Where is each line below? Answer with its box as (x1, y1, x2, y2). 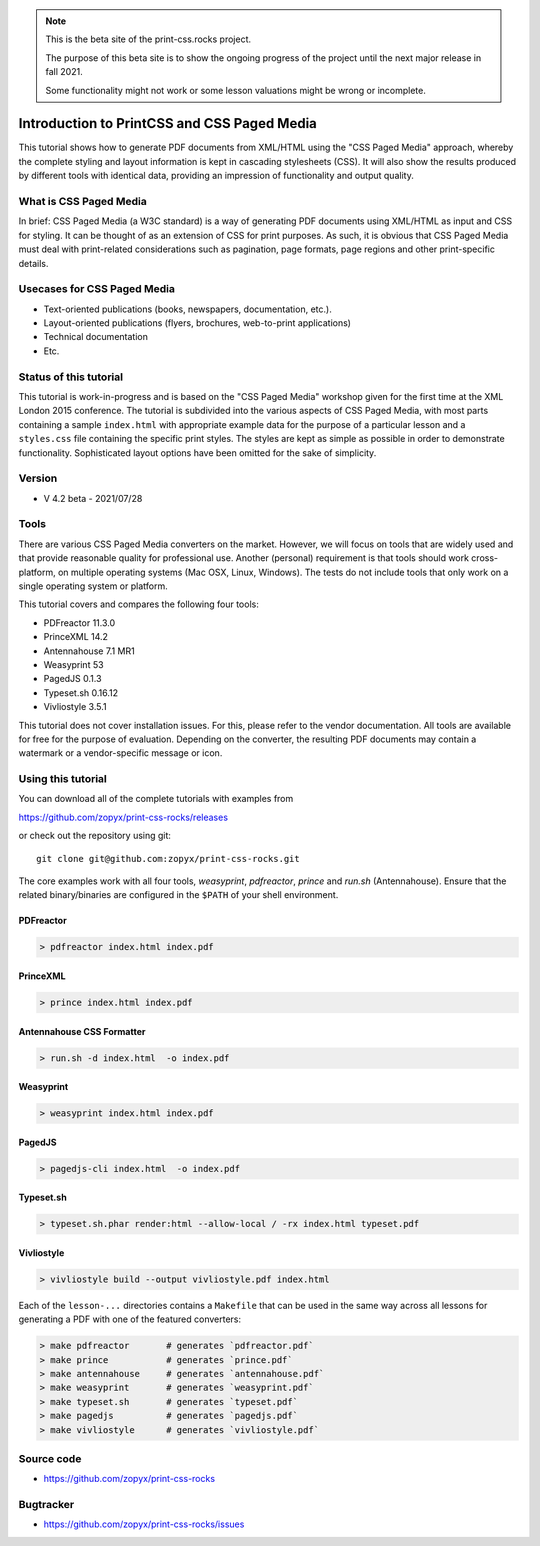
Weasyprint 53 (43, 658, 104, 670)
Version (18, 471, 58, 485)
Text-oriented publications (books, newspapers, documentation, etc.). (43, 303, 332, 315)
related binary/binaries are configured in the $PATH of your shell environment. (18, 889, 339, 901)
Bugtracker (18, 1498, 75, 1512)
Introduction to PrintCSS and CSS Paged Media (18, 115, 317, 132)
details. (18, 257, 49, 269)
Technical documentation (43, 331, 149, 343)
